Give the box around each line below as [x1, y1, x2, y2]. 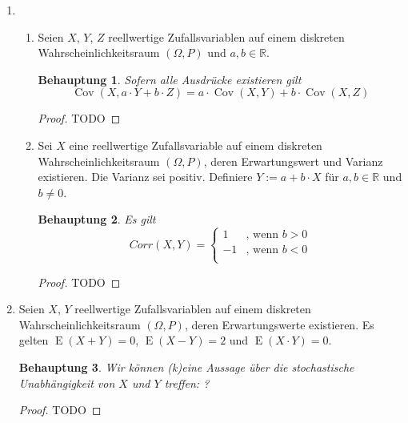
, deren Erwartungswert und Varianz [203, 152, 383, 169]
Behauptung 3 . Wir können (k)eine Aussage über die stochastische [18, 358, 354, 375]
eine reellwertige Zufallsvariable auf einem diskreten [69, 136, 322, 153]
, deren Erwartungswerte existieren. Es [184, 316, 374, 332]
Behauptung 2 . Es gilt [38, 211, 156, 228]
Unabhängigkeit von [18, 374, 115, 391]
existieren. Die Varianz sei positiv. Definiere [38, 168, 253, 185]
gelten [18, 332, 49, 348]
